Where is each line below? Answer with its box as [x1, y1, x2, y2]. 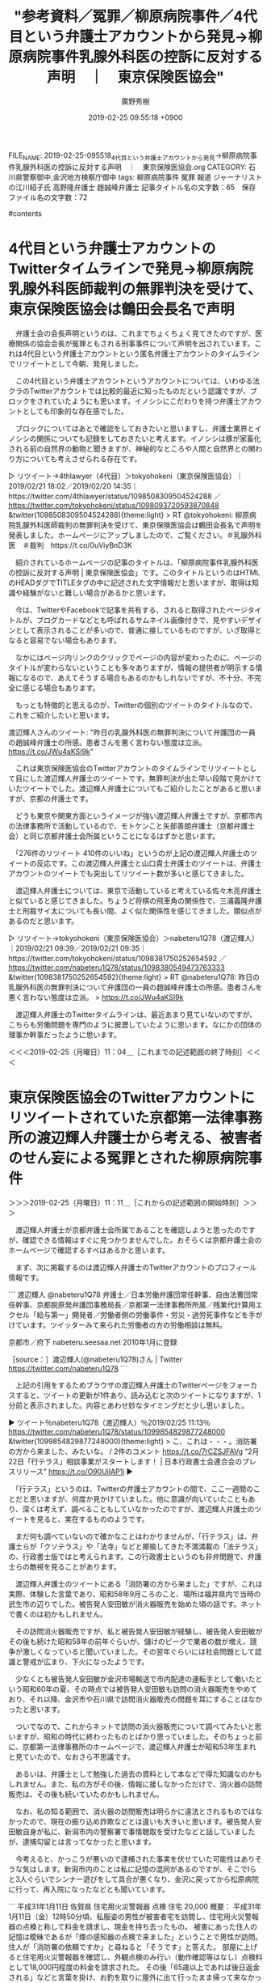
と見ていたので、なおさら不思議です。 [8, 1752, 135, 1761]
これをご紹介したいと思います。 [8, 710, 115, 720]
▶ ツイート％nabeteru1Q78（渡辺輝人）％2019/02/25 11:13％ [8, 1417, 211, 1427]
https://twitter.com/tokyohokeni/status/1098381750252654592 [8, 953, 218, 963]
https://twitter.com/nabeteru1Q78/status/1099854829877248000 [8, 1426, 226, 1436]
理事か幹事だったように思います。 [8, 1029, 121, 1040]
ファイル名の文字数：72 [8, 192, 88, 202]
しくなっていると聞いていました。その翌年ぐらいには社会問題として [29, 1646, 256, 1656]
